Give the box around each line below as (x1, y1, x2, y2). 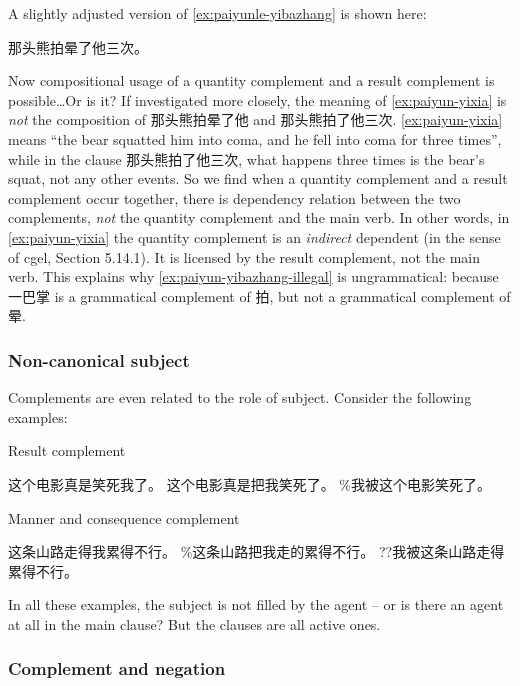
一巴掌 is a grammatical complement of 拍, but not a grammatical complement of (8, 285, 511, 306)
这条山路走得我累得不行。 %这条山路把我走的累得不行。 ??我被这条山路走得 (8, 541, 505, 562)
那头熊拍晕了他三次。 (8, 36, 148, 57)
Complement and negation (8, 656, 226, 681)
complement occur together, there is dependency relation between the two (8, 187, 461, 208)
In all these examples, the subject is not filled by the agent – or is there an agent (8, 594, 504, 615)
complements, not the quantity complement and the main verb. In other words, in (8, 207, 510, 228)
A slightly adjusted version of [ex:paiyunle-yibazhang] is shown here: (8, 3, 427, 23)
